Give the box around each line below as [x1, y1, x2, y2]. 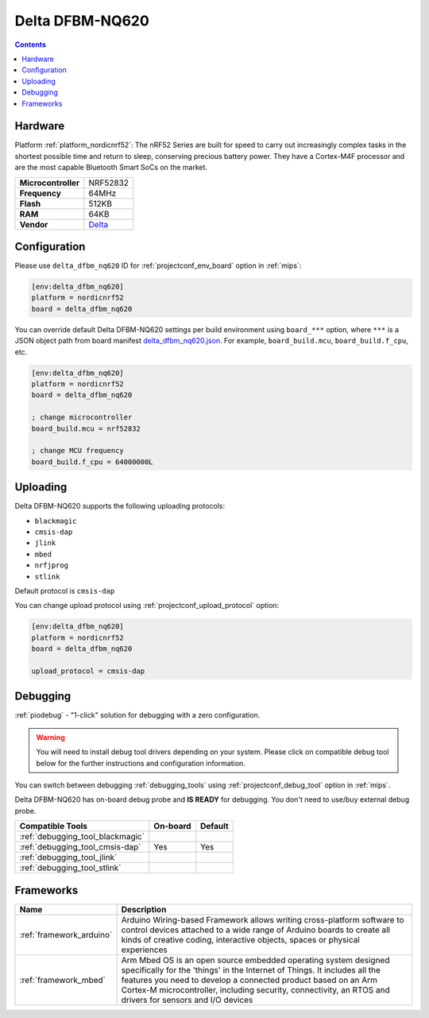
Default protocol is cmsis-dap [14, 586, 115, 595]
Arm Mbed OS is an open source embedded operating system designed [121, 954, 390, 966]
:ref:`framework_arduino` [19, 929, 113, 940]
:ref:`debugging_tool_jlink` [19, 852, 118, 863]
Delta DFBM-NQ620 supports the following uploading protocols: [14, 501, 226, 511]
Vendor [19, 219, 48, 230]
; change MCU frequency [31, 446, 125, 455]
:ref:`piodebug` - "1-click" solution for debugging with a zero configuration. [14, 710, 261, 720]
